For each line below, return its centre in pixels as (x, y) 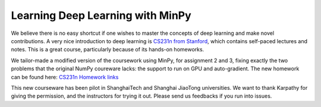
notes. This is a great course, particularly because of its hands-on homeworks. (108, 50)
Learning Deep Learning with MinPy (101, 15)
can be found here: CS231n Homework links (65, 77)
